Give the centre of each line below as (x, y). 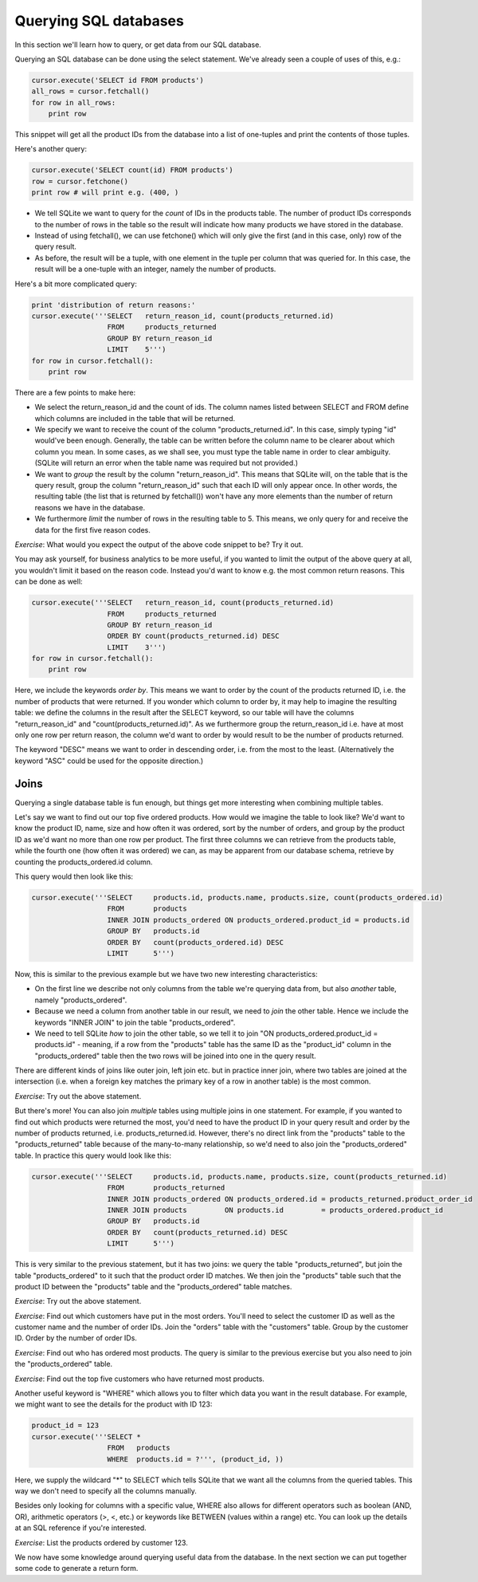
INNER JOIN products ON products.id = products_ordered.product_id (275, 1210)
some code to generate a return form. (76, 1568)
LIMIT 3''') (137, 647)
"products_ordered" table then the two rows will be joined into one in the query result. (175, 1056)
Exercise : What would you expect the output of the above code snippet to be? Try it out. (159, 544)
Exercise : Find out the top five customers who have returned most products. (139, 1379)
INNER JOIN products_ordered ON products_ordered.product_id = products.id (259, 920)
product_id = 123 (65, 1426)
